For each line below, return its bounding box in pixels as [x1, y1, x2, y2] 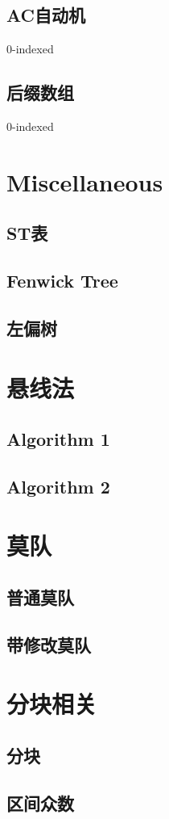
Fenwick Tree [6, 268, 118, 293]
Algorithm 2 [6, 473, 110, 498]
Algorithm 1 [6, 426, 110, 451]
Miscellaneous [6, 165, 163, 198]
